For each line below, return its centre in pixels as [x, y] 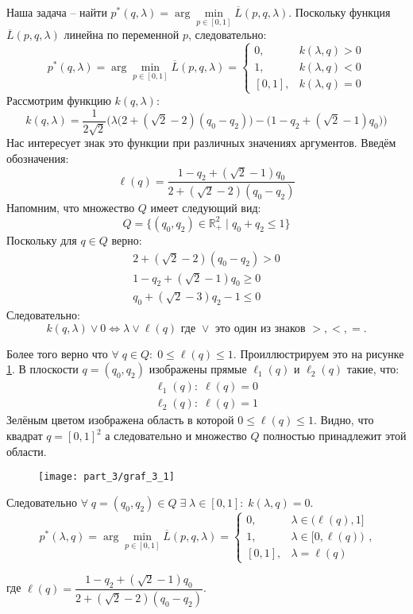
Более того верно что [57, 353]
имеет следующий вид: [206, 208]
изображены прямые [198, 369]
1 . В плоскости [42, 369]
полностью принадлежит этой [335, 436]
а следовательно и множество [176, 436]
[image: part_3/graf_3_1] [106, 477]
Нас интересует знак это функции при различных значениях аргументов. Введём [201, 143]
